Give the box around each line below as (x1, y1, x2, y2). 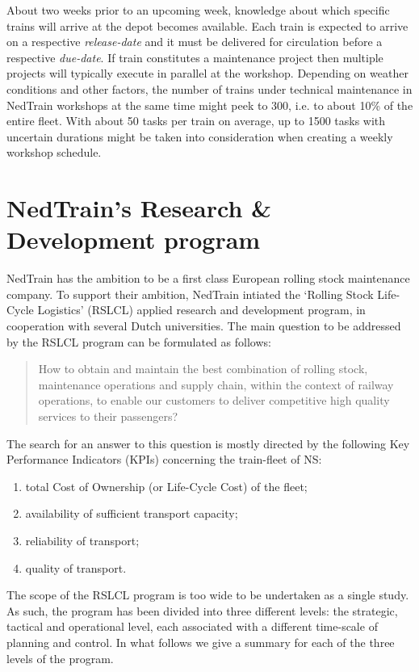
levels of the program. (6, 649, 114, 666)
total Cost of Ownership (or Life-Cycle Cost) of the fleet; (25, 477, 308, 494)
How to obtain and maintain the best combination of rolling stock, (38, 360, 368, 377)
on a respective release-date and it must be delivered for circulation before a (6, 33, 383, 50)
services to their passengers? (38, 408, 178, 424)
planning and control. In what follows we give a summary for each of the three (6, 633, 395, 650)
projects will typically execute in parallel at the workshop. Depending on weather (6, 65, 409, 82)
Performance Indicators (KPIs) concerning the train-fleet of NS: (6, 451, 322, 468)
